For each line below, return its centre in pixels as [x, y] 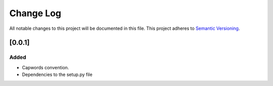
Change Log [35, 13]
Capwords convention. [45, 67]
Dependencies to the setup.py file [57, 75]
